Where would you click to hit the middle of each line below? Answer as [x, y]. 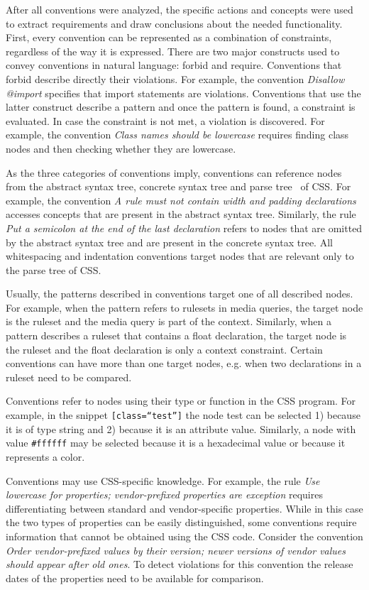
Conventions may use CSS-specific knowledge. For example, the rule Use [163, 480]
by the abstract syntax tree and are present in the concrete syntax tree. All [169, 242]
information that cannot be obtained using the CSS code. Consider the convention [184, 536]
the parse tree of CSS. [54, 269]
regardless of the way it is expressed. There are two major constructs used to [173, 51]
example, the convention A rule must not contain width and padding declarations [181, 200]
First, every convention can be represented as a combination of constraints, [169, 37]
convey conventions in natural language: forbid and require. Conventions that [174, 65]
